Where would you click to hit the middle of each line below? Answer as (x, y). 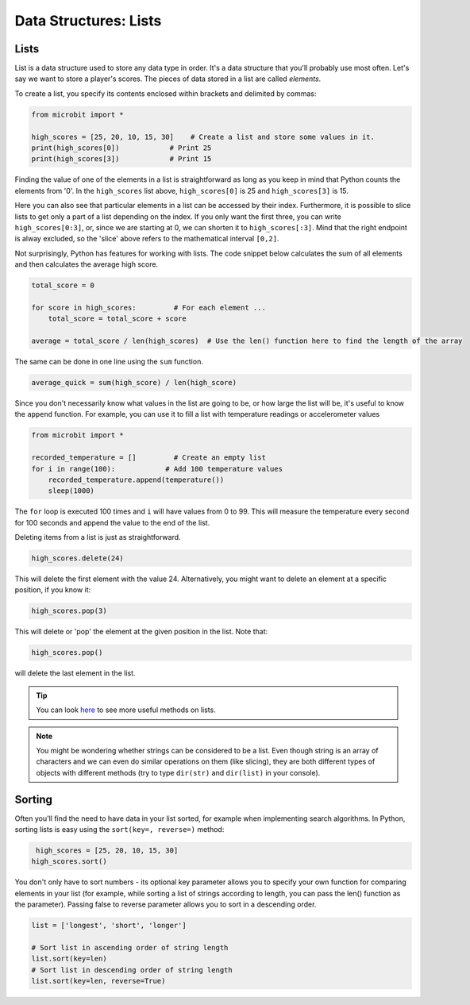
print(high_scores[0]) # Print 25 (121, 148)
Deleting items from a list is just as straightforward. (98, 537)
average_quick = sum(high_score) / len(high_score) (134, 383)
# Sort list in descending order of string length (132, 970)
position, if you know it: (53, 590)
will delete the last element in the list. (75, 673)
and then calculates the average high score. (87, 264)
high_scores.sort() (69, 862)
